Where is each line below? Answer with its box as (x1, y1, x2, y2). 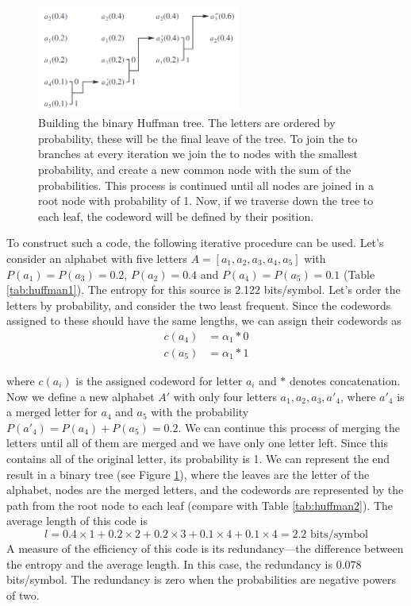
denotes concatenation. (290, 372, 401, 389)
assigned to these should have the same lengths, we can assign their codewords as (6, 312, 401, 329)
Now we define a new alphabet (6, 388, 155, 404)
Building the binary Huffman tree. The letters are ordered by (38, 114, 336, 131)
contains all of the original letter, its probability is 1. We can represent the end (6, 450, 390, 466)
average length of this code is (6, 512, 148, 529)
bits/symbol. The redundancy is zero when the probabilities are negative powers (6, 571, 396, 588)
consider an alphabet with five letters (6, 250, 187, 266)
